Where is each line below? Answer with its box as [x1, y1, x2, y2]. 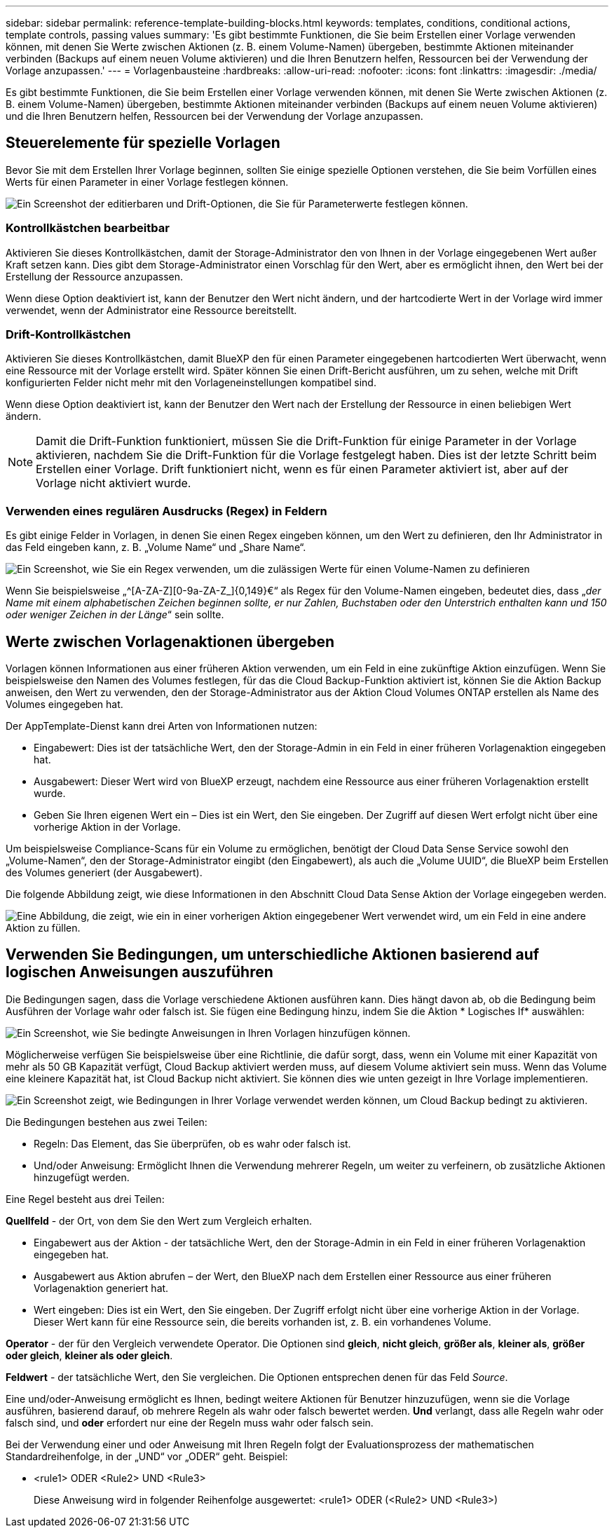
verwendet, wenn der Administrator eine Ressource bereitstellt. [6, 304, 297, 316]
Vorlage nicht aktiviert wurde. [36, 476, 191, 491]
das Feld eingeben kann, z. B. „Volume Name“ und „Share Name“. [6, 541, 306, 554]
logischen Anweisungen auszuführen [6, 963, 273, 981]
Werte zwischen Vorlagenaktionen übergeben [6, 632, 335, 651]
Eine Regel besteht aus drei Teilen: [6, 1192, 165, 1205]
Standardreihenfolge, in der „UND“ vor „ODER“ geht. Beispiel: [6, 1450, 288, 1462]
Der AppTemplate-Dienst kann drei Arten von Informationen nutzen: [6, 719, 318, 732]
